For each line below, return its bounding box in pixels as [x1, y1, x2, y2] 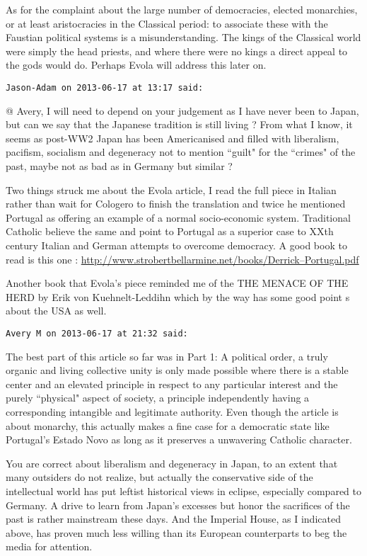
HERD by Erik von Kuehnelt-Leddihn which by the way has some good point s [6, 289, 350, 304]
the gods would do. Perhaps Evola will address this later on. [6, 57, 267, 72]
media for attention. [6, 539, 93, 554]
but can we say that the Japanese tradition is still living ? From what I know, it [6, 117, 353, 132]
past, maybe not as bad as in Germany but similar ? [6, 159, 233, 173]
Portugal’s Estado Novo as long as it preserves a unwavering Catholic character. [6, 432, 352, 447]
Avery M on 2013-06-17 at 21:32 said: [6, 328, 188, 339]
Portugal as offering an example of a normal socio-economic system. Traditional [6, 210, 351, 225]
